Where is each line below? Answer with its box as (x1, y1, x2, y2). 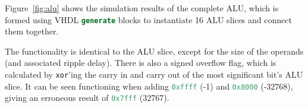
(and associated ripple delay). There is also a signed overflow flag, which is (5, 56, 276, 69)
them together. (5, 25, 59, 37)
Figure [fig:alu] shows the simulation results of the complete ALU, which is (5, 2, 279, 14)
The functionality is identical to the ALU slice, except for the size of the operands (5, 45, 304, 57)
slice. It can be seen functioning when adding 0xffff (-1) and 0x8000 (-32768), (5, 80, 293, 92)
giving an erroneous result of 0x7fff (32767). (5, 91, 169, 104)
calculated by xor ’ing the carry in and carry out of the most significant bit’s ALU (5, 68, 303, 81)
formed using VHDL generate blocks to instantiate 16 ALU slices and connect (5, 13, 292, 26)
